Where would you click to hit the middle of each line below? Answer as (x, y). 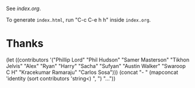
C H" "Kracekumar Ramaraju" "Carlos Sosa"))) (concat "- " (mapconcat (92, 72)
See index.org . (23, 9)
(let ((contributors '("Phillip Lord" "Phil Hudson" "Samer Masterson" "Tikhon (98, 60)
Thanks (25, 44)
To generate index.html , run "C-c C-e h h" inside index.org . (78, 20)
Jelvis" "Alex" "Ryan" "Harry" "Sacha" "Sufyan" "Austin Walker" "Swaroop (96, 66)
